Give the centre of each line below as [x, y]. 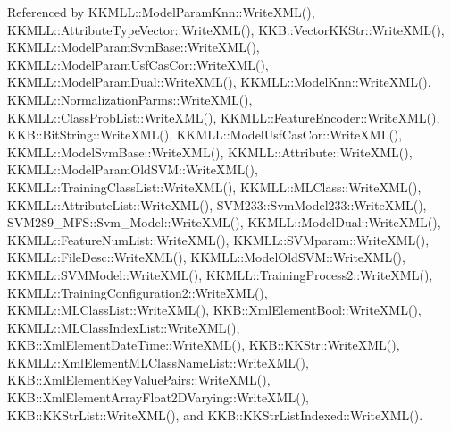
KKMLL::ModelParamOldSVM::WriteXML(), [133, 169]
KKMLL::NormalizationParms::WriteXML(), [130, 99]
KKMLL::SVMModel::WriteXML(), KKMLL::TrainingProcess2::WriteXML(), [220, 274]
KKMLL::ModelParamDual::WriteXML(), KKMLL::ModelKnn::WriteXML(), [219, 82]
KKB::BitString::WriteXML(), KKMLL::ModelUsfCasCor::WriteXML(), [205, 135]
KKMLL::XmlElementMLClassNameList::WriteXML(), [158, 362]
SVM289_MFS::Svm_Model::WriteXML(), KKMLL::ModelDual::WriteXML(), [224, 222]
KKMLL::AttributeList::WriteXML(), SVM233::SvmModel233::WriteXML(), [217, 204]
